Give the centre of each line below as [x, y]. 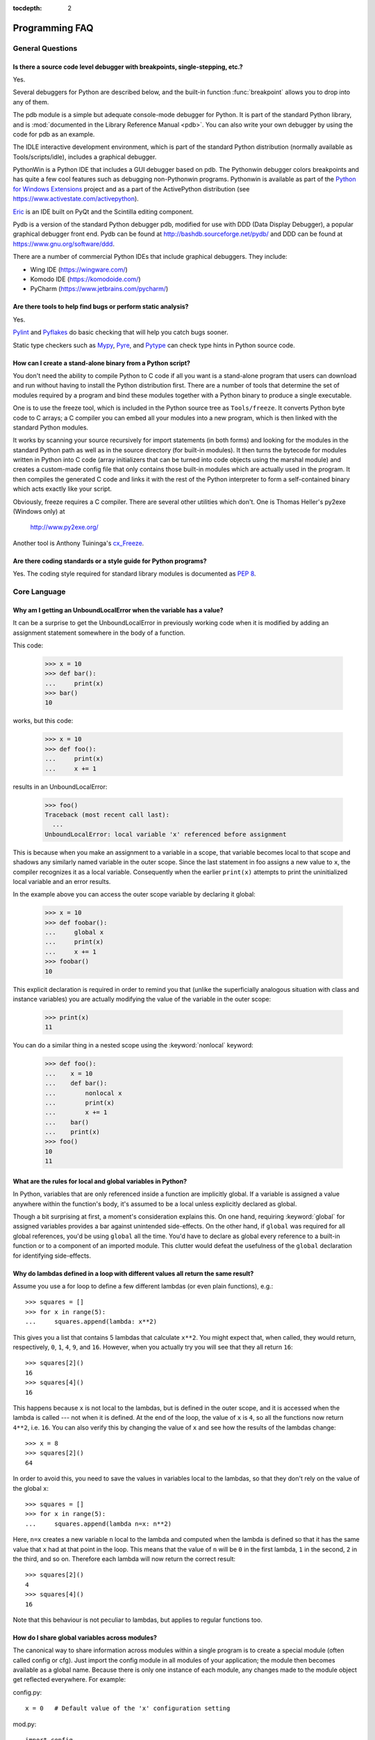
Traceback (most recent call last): [107, 815]
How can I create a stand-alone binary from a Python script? [102, 363]
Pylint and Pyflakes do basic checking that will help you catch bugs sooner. [120, 332]
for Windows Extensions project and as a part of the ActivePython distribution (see [131, 189]
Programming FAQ [53, 28]
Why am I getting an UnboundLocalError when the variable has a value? [118, 610]
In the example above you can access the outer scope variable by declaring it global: [134, 894]
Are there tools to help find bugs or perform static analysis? [101, 307]
